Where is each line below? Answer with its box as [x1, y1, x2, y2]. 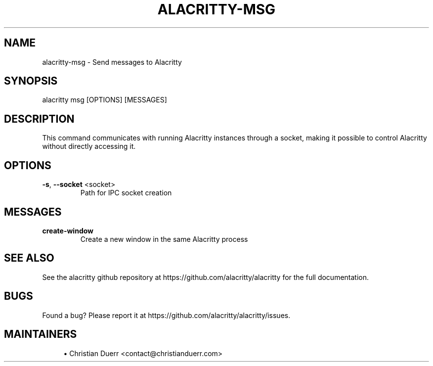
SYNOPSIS [4, 75, 58, 88]
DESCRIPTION [4, 112, 75, 125]
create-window [42, 226, 94, 235]
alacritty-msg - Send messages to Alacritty [42, 57, 182, 66]
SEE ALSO [4, 252, 54, 265]
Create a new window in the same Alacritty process [80, 234, 248, 243]
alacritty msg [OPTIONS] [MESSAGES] [42, 95, 167, 104]
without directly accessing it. [42, 142, 136, 151]
